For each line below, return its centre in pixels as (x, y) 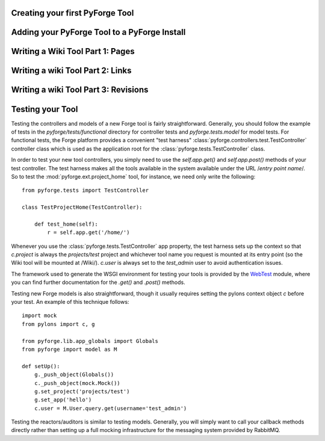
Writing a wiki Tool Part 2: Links (71, 71)
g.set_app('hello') (63, 400)
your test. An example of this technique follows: (70, 302)
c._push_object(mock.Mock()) (77, 383)
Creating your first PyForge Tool (73, 13)
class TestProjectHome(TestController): (82, 207)
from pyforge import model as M (70, 349)
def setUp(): (41, 366)
